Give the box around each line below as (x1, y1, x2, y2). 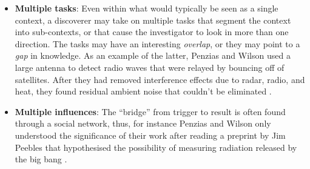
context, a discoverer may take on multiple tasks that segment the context (15, 13, 291, 26)
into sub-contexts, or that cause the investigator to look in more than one (15, 25, 289, 38)
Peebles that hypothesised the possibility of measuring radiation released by (15, 141, 297, 153)
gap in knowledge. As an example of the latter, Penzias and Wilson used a (15, 49, 291, 62)
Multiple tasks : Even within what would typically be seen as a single (15, 2, 278, 14)
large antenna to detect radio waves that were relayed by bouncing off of (15, 61, 285, 73)
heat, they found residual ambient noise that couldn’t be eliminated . (15, 85, 272, 98)
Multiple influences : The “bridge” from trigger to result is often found (15, 105, 286, 118)
